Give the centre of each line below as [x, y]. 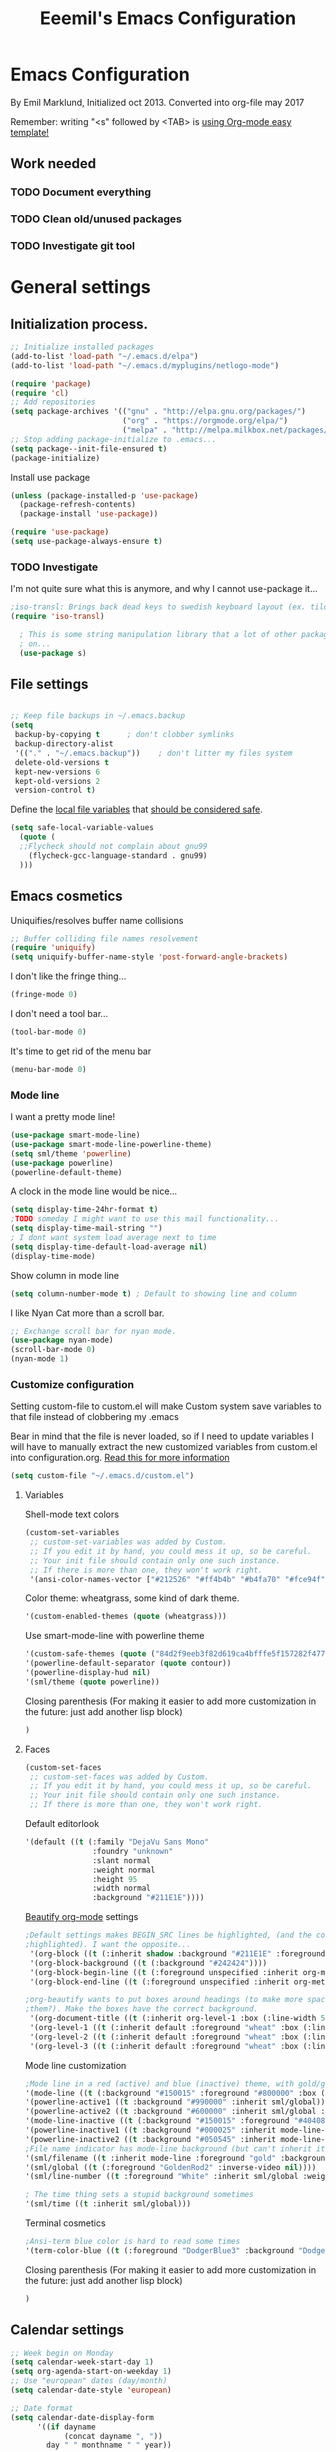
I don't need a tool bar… [59, 1014]
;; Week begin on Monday [62, 2353]
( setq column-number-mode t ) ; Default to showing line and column [154, 1293]
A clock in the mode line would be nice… [94, 1191]
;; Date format [42, 2408]
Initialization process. [79, 323]
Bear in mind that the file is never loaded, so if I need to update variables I [162, 1436]
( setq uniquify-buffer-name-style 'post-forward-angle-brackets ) [149, 957]
